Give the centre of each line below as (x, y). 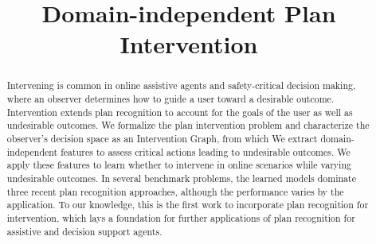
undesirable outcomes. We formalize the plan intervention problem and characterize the (188, 125)
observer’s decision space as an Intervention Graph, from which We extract (162, 138)
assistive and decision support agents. (84, 231)
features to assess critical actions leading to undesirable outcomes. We (206, 151)
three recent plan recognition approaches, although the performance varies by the (175, 191)
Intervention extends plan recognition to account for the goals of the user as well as (180, 112)
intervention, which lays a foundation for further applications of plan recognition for (181, 217)
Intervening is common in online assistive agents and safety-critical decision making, (181, 85)
